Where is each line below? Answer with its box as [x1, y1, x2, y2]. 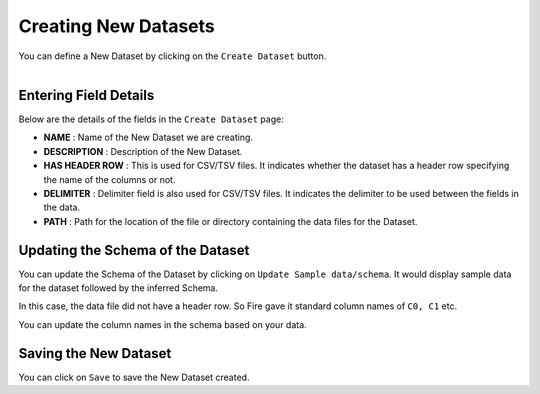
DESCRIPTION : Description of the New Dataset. [43, 145, 243, 157]
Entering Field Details [18, 86, 155, 104]
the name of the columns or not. [43, 173, 176, 185]
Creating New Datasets [18, 15, 215, 37]
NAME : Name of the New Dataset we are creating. [43, 131, 254, 144]
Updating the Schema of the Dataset [18, 241, 250, 259]
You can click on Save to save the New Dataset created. [18, 371, 250, 383]
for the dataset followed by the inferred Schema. [18, 282, 219, 294]
